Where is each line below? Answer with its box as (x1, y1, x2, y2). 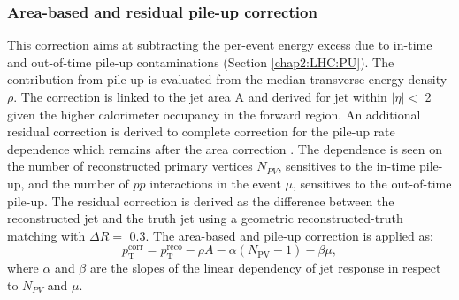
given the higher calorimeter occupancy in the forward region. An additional (7, 104, 421, 123)
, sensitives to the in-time (278, 157, 416, 175)
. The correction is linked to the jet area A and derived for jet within (13, 88, 387, 105)
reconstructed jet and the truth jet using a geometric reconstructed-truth (7, 209, 403, 227)
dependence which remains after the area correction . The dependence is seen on (7, 139, 442, 158)
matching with (7, 226, 86, 244)
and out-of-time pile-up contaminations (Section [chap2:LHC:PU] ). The (7, 52, 394, 71)
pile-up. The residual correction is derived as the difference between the (7, 191, 394, 210)
